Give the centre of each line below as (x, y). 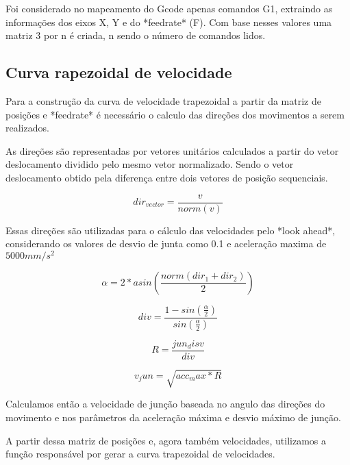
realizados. (27, 128)
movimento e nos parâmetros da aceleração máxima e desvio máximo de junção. (173, 417)
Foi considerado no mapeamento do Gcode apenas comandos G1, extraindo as (169, 8)
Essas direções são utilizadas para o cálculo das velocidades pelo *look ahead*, (171, 230)
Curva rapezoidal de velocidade (119, 72)
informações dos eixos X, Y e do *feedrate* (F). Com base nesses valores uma (169, 22)
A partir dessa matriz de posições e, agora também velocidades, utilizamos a (166, 440)
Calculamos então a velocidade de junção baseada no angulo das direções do (165, 404)
